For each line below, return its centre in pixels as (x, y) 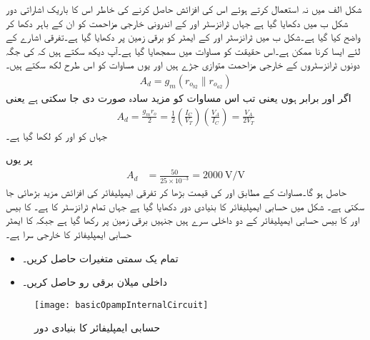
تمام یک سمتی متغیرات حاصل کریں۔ (100, 258)
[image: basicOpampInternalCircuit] (121, 305)
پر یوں (19, 159)
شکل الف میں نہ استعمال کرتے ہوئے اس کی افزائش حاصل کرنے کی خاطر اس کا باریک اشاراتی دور (184, 9)
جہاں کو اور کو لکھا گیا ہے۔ (57, 135)
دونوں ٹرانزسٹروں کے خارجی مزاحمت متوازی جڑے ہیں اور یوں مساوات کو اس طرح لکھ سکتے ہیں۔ (183, 65)
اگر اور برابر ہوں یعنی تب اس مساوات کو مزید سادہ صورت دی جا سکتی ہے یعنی (179, 98)
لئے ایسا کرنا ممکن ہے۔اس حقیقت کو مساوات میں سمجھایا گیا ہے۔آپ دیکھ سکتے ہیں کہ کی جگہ (183, 50)
